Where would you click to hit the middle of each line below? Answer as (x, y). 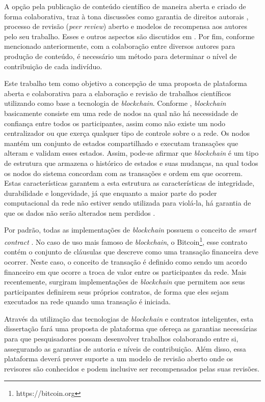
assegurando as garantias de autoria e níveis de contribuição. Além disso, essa (125, 348)
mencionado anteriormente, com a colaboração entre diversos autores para (120, 46)
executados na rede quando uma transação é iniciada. (87, 301)
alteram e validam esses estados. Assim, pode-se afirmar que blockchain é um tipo (131, 153)
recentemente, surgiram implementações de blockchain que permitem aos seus (125, 282)
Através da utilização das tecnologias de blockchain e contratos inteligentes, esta (129, 318)
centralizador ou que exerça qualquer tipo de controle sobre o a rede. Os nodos (127, 133)
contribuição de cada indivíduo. (53, 66)
